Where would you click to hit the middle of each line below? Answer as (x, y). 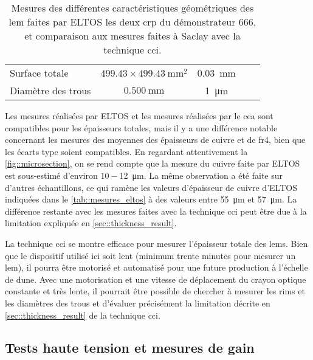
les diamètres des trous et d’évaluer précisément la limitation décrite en (138, 303)
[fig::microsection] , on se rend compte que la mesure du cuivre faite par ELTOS (153, 163)
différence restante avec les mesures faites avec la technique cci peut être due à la (156, 211)
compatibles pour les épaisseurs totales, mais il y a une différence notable (141, 127)
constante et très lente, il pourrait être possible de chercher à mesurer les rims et (155, 291)
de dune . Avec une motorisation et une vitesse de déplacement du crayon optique (156, 279)
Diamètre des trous (50, 90)
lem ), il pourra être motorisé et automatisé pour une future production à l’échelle (156, 267)
